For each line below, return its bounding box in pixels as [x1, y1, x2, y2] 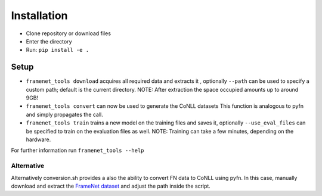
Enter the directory [26, 38, 72, 45]
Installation [11, 9, 68, 22]
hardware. [26, 136, 51, 143]
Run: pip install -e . [26, 46, 89, 54]
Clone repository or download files [26, 30, 112, 37]
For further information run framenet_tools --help [11, 147, 144, 154]
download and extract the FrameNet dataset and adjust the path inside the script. [11, 182, 211, 189]
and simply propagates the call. [26, 111, 104, 118]
